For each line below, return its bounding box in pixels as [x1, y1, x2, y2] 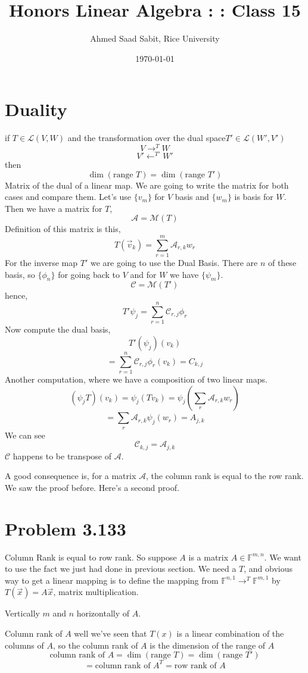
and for [130, 268, 157, 280]
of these [267, 256, 297, 269]
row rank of [174, 661, 217, 670]
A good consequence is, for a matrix [5, 469, 136, 482]
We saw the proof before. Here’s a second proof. [5, 481, 179, 493]
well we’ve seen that [74, 627, 147, 640]
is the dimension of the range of [150, 638, 266, 651]
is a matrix [188, 550, 229, 563]
